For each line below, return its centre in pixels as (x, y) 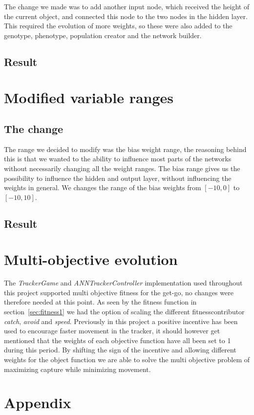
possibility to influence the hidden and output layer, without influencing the (118, 178)
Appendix (38, 403)
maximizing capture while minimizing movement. (77, 369)
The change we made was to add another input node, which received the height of (127, 6)
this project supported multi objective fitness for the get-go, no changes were (119, 292)
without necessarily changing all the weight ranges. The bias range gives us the (122, 168)
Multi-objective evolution (91, 259)
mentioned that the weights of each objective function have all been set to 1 (117, 340)
